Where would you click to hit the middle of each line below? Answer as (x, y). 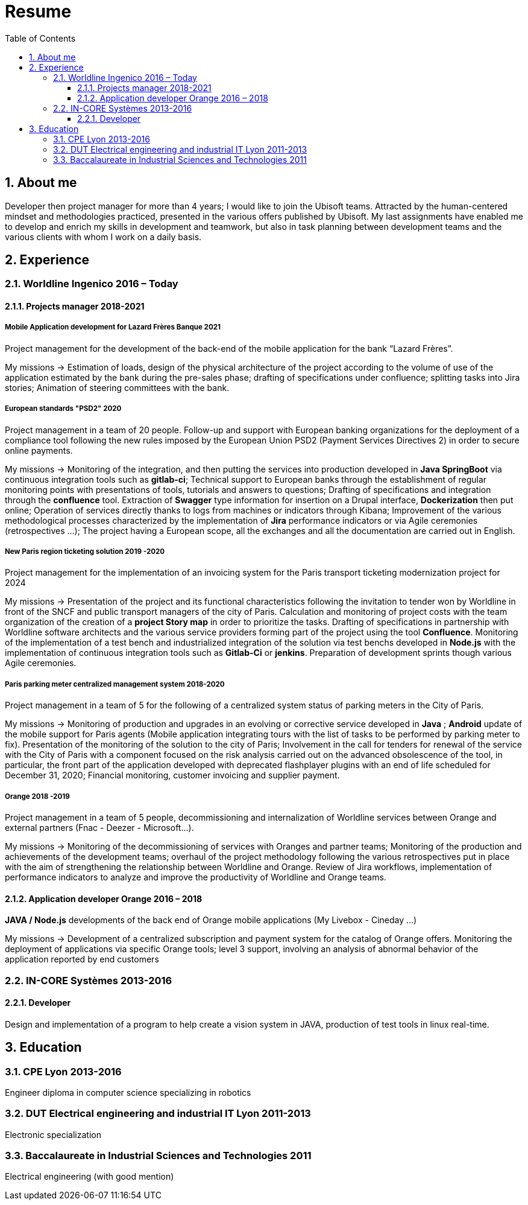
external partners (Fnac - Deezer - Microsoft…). (99, 827)
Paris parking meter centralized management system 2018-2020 (115, 684)
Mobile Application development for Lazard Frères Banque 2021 (113, 327)
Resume (38, 11)
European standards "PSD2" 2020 (63, 409)
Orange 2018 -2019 (37, 796)
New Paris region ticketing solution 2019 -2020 (85, 552)
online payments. (39, 450)
